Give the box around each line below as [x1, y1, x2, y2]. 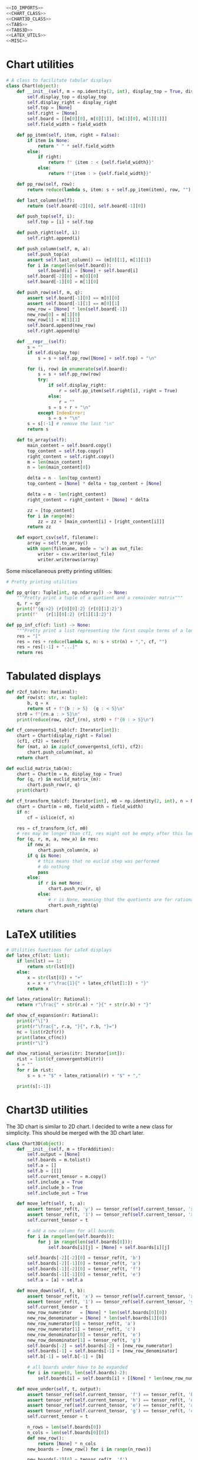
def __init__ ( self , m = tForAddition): [16, 1146, 115, 1152]
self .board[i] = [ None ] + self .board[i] [37, 268, 138, 274]
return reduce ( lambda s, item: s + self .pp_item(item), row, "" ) [27, 186, 192, 193]
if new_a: [27, 842, 51, 848]
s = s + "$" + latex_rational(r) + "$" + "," [27, 1073, 141, 1079]
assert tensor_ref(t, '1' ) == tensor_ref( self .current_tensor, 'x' [27, 1212, 196, 1218]
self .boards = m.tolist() [27, 1157, 91, 1163]
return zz [27, 524, 51, 530]
